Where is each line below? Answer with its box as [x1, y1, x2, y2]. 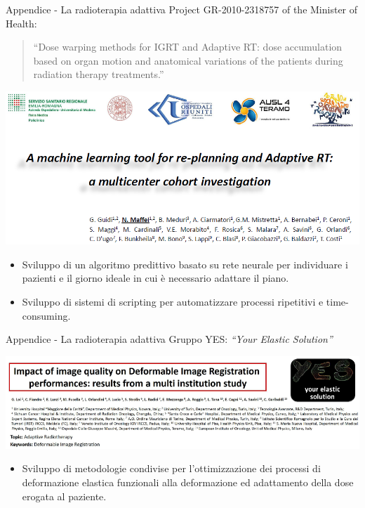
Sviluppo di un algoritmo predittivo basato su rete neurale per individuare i [22, 256, 348, 271]
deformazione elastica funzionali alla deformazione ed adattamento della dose [22, 475, 354, 490]
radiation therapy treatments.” [33, 67, 164, 82]
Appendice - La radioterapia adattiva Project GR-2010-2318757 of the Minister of [6, 2, 358, 16]
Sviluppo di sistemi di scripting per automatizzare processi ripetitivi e [22, 294, 324, 309]
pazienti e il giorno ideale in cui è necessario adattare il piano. [22, 271, 289, 285]
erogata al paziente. [22, 488, 107, 503]
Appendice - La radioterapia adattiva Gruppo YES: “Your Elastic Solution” [6, 332, 333, 346]
